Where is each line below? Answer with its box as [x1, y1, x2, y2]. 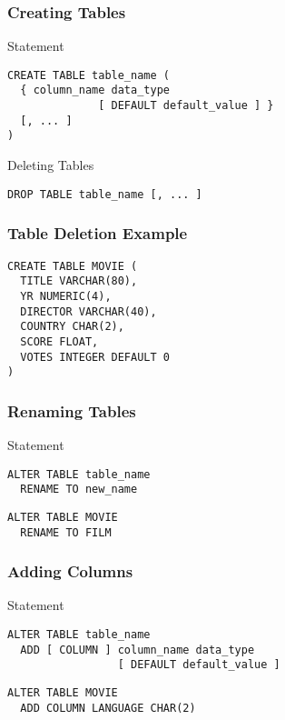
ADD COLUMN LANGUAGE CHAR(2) [20, 701, 196, 715]
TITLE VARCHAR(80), [20, 275, 138, 288]
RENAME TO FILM [20, 525, 112, 539]
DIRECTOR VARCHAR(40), [20, 305, 157, 318]
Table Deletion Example [7, 222, 188, 245]
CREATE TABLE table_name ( [7, 68, 170, 82]
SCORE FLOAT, [20, 335, 99, 348]
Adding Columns [7, 560, 133, 583]
